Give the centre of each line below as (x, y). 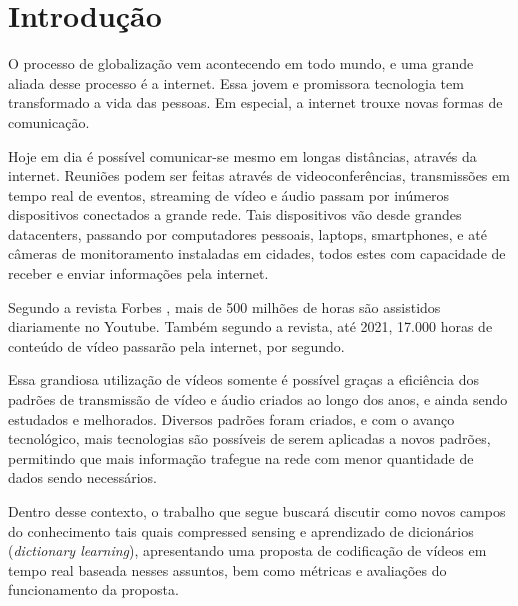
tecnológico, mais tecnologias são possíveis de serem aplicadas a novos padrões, (249, 438)
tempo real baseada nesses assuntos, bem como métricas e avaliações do (227, 569)
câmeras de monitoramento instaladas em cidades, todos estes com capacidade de (257, 253)
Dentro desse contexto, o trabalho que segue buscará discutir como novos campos (257, 511)
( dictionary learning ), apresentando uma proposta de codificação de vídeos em (247, 550)
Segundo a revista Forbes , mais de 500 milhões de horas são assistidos (224, 306)
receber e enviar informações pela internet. (138, 273)
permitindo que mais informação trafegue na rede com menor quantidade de (241, 457)
